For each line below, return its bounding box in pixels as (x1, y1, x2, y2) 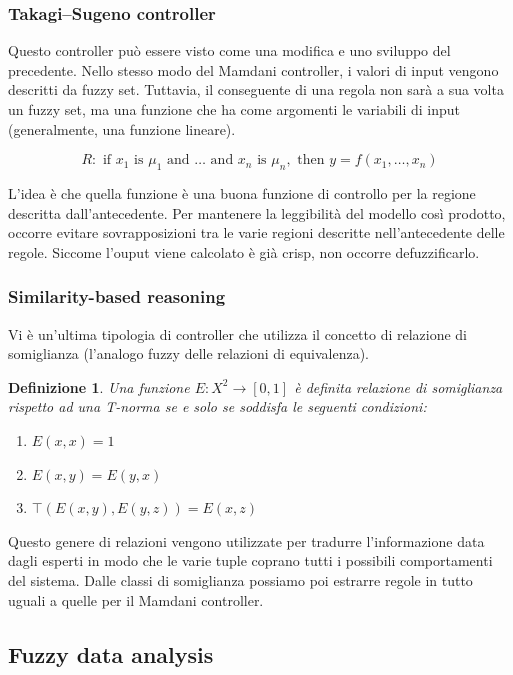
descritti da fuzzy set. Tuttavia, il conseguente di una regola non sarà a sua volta (8, 79, 504, 100)
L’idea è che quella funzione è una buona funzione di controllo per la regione (8, 182, 476, 203)
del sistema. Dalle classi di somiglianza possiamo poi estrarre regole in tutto (8, 569, 473, 590)
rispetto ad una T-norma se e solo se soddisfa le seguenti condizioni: (8, 396, 427, 417)
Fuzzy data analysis (8, 638, 214, 669)
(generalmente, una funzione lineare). (8, 118, 236, 139)
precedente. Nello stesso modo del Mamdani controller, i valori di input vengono (8, 59, 499, 80)
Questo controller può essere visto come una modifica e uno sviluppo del (8, 40, 451, 61)
